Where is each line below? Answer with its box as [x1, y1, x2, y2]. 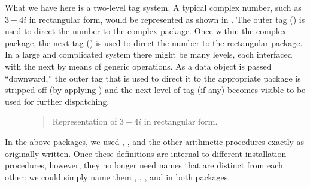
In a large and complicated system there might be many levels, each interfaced [5, 48, 293, 61]
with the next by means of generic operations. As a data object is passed [5, 59, 272, 72]
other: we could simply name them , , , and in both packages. [5, 170, 230, 183]
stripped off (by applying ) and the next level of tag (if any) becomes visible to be [5, 83, 306, 96]
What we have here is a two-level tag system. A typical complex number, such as [5, 1, 302, 13]
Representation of [52, 115, 117, 128]
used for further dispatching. [5, 95, 110, 107]
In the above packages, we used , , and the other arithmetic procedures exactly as [5, 135, 305, 147]
